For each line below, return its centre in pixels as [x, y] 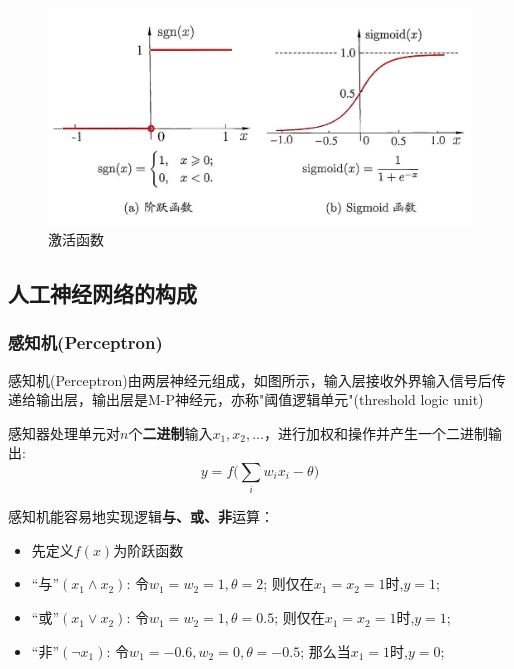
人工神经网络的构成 [102, 292]
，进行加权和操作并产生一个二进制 [376, 432]
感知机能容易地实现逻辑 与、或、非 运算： [141, 516]
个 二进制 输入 [170, 432]
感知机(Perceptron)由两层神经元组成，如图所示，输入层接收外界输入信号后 [250, 379]
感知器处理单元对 [64, 432]
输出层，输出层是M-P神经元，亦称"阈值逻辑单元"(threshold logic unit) [259, 399]
